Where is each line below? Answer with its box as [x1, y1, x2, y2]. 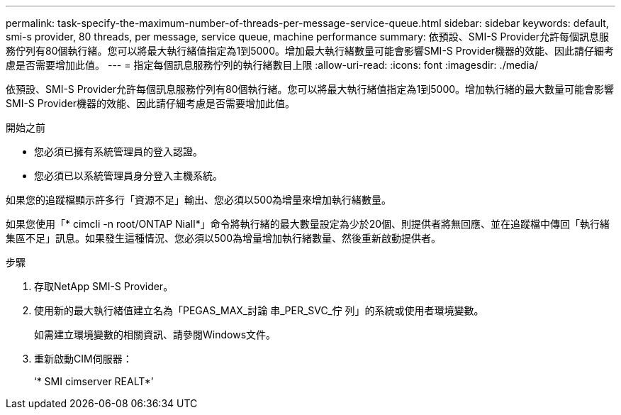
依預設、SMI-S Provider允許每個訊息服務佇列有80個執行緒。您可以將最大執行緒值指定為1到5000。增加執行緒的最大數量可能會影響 [6, 83, 615, 95]
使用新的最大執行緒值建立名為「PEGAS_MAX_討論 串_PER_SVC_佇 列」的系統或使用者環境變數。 [34, 304, 484, 316]
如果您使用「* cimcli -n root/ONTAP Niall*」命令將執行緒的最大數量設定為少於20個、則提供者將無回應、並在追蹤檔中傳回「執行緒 [6, 218, 610, 230]
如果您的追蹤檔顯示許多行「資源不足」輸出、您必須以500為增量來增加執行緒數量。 [6, 194, 391, 206]
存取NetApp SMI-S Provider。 [34, 280, 174, 292]
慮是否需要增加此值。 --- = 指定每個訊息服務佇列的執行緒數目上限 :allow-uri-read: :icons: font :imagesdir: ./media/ [6, 59, 538, 71]
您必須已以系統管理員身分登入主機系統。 [34, 170, 223, 182]
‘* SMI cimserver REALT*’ [34, 375, 154, 387]
